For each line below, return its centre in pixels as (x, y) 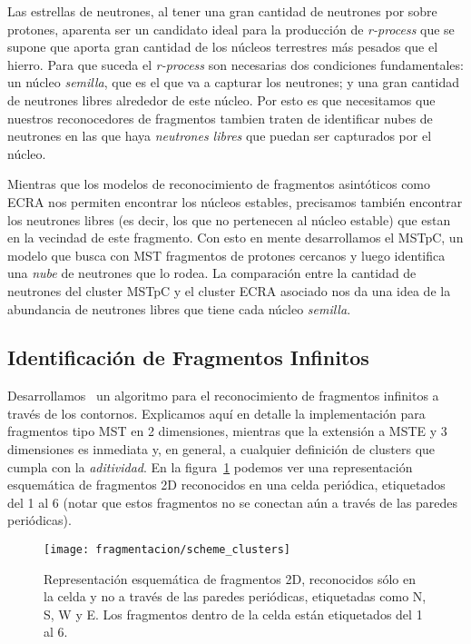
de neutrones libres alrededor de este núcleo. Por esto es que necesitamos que (221, 99)
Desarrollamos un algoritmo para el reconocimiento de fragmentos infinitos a (223, 396)
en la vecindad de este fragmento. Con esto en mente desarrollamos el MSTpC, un (235, 238)
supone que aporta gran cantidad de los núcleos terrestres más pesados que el (223, 47)
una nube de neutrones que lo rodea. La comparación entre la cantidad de (212, 273)
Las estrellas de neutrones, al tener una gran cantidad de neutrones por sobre (222, 11)
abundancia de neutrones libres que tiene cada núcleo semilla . (179, 308)
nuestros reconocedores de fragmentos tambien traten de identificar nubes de (220, 118)
